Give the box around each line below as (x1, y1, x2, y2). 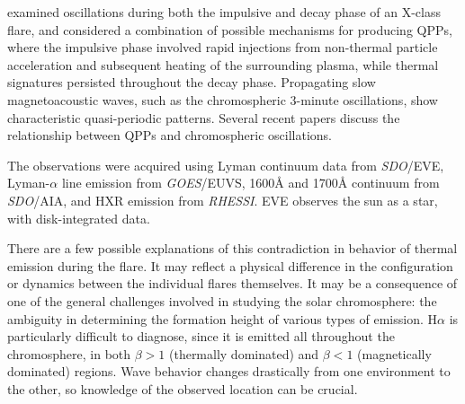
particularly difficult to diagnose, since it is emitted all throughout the (7, 327, 395, 346)
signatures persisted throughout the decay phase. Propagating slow (7, 73, 376, 92)
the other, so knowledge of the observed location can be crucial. (7, 379, 358, 398)
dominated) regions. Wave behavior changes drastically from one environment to (7, 362, 451, 381)
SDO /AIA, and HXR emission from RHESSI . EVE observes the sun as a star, (7, 190, 438, 209)
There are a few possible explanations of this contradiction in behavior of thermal (7, 239, 458, 258)
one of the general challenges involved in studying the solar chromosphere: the (7, 291, 437, 310)
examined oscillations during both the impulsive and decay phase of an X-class (7, 3, 441, 21)
